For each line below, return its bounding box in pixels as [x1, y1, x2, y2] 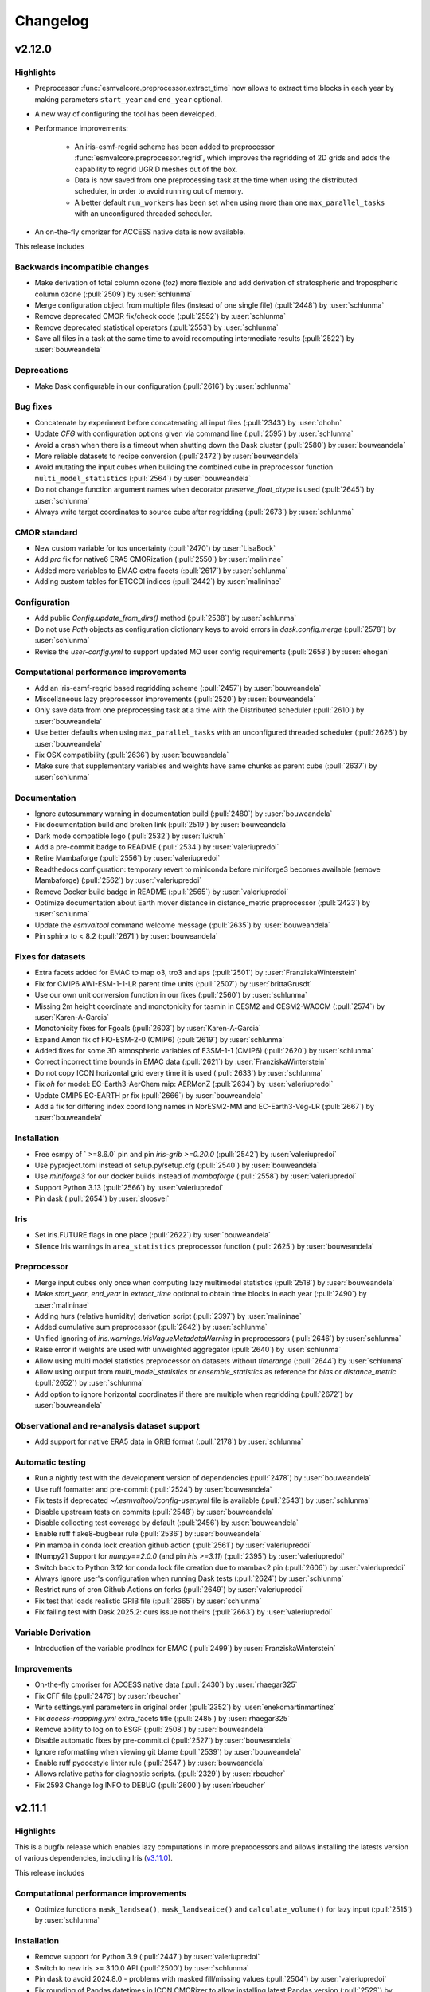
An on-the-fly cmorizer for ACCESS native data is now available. [34, 227, 246, 237]
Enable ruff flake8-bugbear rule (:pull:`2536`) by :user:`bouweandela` [34, 1529, 262, 1539]
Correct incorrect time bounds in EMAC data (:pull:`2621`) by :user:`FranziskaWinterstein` [34, 1057, 326, 1067]
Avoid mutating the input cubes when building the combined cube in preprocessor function [34, 462, 334, 472]
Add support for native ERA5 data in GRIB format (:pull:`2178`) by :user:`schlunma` [34, 1437, 304, 1446]
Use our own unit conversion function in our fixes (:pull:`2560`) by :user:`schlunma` [34, 990, 308, 1000]
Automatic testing [14, 1457, 87, 1468]
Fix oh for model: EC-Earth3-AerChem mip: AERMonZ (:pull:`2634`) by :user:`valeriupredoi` [34, 1080, 334, 1089]
